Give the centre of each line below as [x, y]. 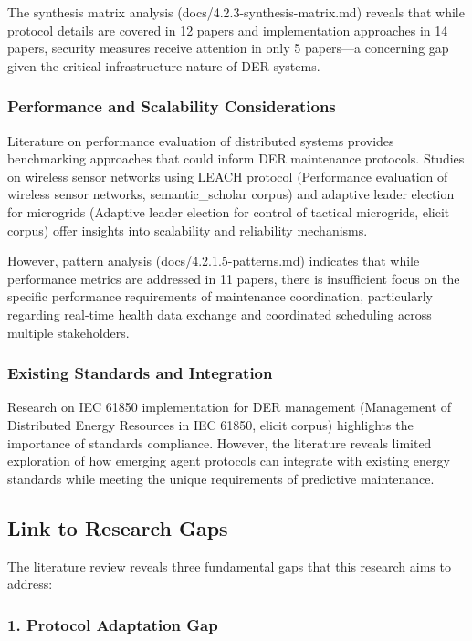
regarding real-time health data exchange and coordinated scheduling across [220, 314]
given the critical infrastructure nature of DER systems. [164, 65]
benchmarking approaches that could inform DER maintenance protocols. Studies [236, 158]
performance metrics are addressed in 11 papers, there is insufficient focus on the [234, 278]
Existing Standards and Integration [140, 373]
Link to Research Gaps [118, 527]
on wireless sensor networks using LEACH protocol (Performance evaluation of [228, 176]
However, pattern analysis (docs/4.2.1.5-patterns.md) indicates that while [214, 261]
